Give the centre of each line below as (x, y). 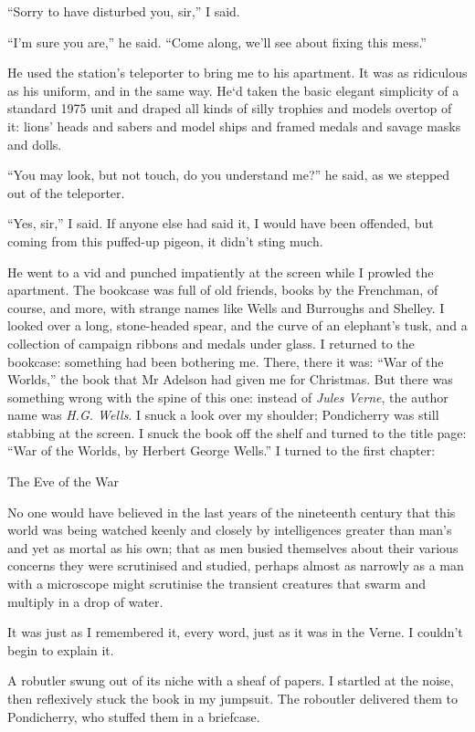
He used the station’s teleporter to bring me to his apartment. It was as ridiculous (237, 73)
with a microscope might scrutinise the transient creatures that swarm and (216, 584)
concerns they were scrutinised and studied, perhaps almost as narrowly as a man (236, 565)
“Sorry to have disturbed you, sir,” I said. (124, 11)
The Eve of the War (63, 481)
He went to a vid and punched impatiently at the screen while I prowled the (221, 272)
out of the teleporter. (66, 192)
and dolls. (35, 144)
